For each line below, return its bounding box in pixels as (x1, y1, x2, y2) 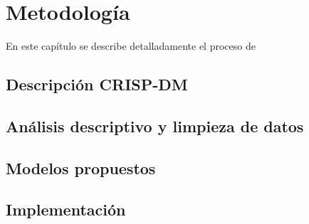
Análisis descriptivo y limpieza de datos (6, 114, 304, 137)
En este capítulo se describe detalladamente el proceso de (6, 38, 256, 53)
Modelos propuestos (6, 156, 156, 178)
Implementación (6, 198, 126, 220)
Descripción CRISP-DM (6, 73, 188, 95)
